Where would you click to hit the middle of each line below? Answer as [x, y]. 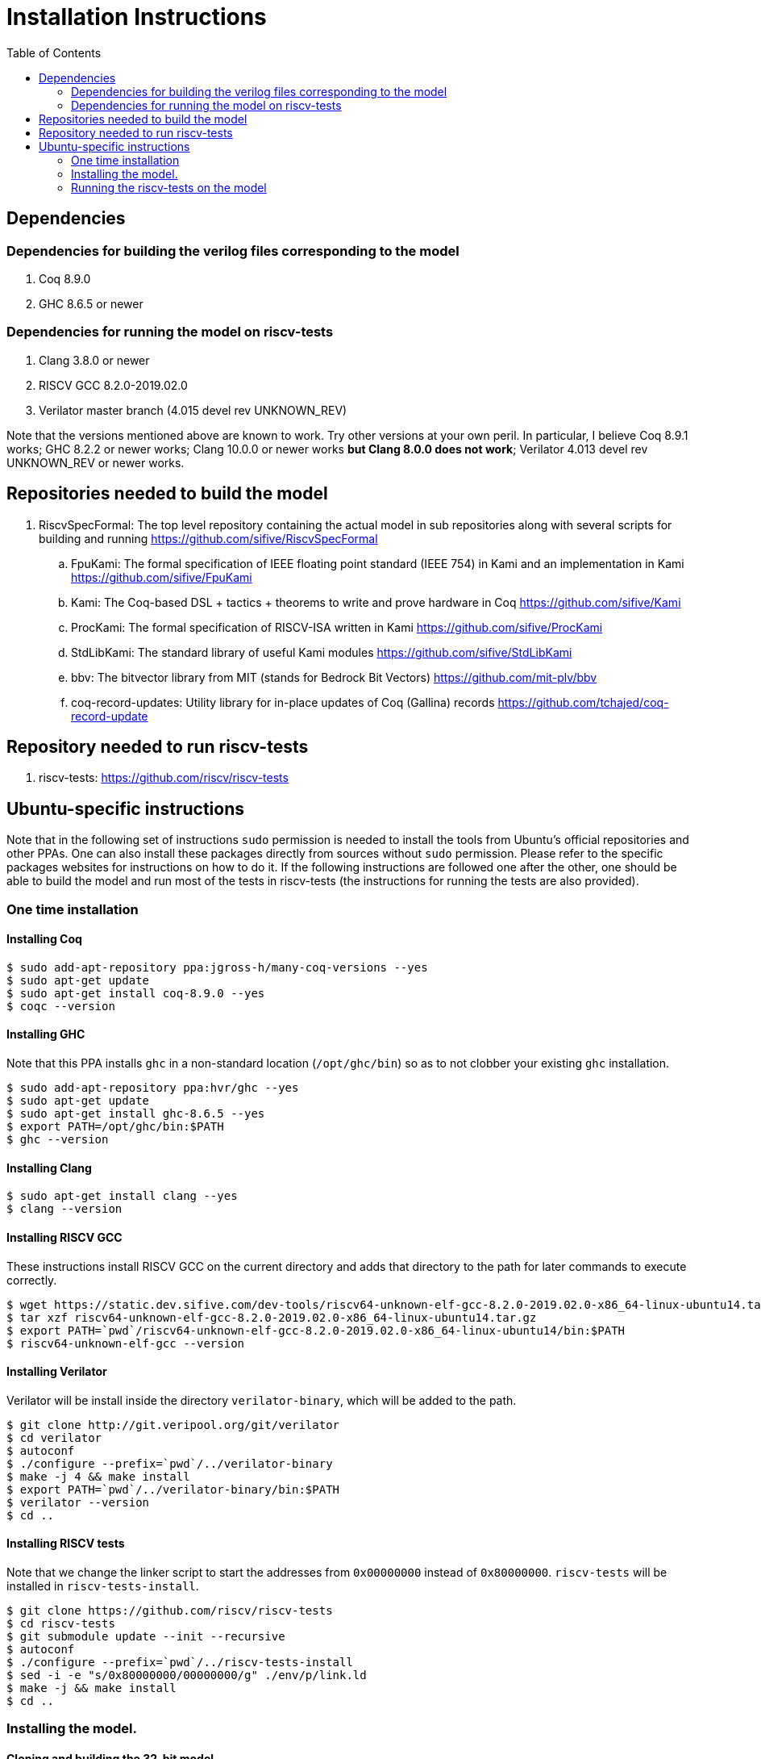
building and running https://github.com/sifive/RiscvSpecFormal [208, 538]
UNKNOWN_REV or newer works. [96, 462]
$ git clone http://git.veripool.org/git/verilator [173, 1425]
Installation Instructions [137, 17]
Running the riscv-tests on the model [169, 187]
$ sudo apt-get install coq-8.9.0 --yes [136, 993]
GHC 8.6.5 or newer [91, 303]
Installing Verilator [57, 1372]
